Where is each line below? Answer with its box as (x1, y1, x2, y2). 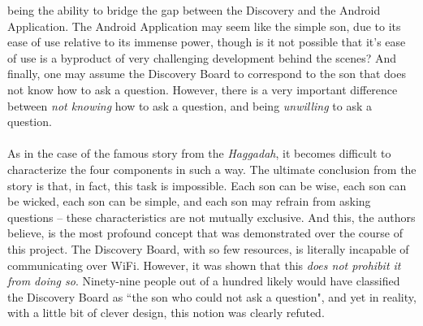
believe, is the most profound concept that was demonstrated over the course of (7, 224, 404, 241)
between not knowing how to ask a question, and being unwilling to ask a (7, 97, 372, 114)
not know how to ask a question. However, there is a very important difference (7, 80, 398, 98)
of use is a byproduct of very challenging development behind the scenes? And (7, 49, 397, 66)
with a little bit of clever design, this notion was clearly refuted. (7, 304, 325, 321)
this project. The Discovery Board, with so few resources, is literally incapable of (7, 240, 409, 257)
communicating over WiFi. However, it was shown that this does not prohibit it (7, 256, 401, 273)
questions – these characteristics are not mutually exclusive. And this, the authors (7, 208, 416, 225)
